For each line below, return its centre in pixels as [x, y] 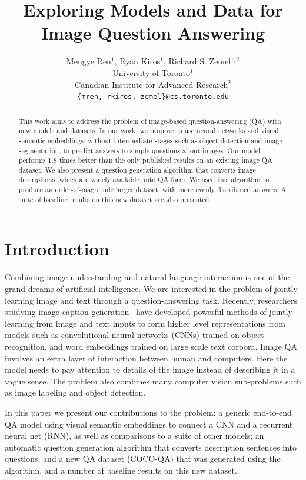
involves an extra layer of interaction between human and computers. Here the [146, 358]
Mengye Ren [89, 61]
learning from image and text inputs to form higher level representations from [145, 323]
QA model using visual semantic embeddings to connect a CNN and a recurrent [149, 424]
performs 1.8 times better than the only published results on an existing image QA [146, 160]
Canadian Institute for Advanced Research [152, 84]
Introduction [57, 249]
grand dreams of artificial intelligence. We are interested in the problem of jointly [151, 288]
